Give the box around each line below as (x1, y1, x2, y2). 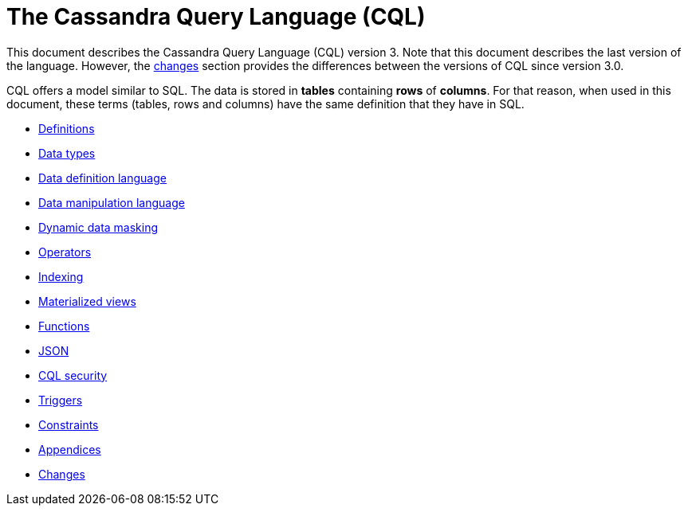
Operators (38, 244, 92, 259)
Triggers (38, 393, 83, 407)
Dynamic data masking (38, 220, 159, 234)
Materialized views (38, 294, 136, 308)
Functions (38, 319, 90, 333)
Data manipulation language (38, 195, 185, 209)
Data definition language (38, 170, 167, 185)
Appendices (38, 442, 101, 456)
